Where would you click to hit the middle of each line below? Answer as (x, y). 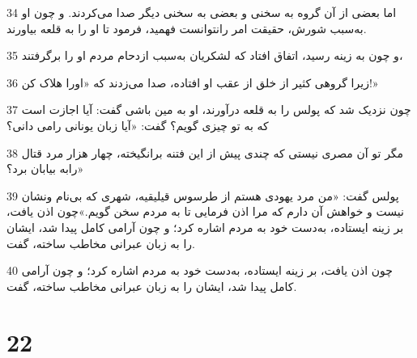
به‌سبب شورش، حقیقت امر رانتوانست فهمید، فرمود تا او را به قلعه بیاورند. (187, 28)
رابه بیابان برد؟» (45, 168)
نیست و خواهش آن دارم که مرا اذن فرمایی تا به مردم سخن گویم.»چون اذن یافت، (205, 211)
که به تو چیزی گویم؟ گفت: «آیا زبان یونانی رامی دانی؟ (138, 125)
